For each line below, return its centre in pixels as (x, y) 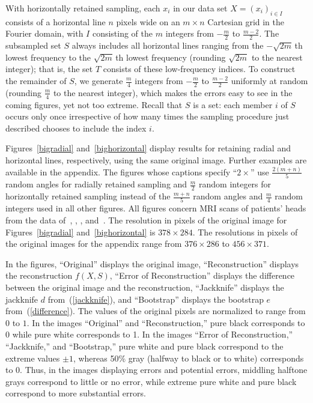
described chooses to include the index (76, 128)
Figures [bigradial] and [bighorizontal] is (81, 232)
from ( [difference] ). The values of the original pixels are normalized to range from (156, 311)
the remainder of (36, 80)
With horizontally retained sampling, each (83, 8)
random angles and (228, 196)
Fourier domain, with (44, 33)
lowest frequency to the (48, 57)
